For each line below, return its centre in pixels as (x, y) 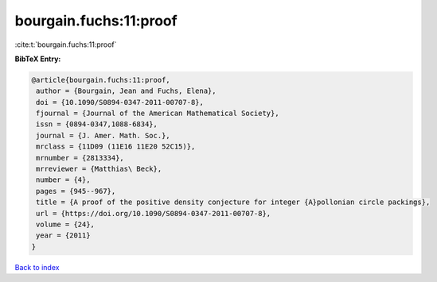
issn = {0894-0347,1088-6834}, (97, 124)
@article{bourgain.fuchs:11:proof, (101, 80)
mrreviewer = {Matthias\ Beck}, (99, 169)
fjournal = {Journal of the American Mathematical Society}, (158, 114)
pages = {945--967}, (76, 191)
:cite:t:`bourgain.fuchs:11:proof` (66, 44)
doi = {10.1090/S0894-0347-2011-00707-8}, (120, 102)
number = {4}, (63, 180)
